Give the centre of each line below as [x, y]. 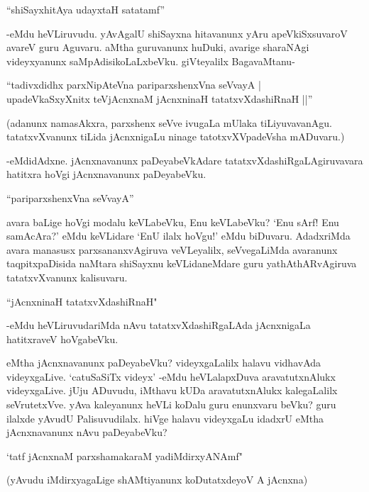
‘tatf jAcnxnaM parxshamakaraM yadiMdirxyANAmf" [125, 455]
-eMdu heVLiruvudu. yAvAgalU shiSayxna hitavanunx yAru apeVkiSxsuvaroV [177, 33]
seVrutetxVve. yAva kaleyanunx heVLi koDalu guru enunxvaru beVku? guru [171, 404]
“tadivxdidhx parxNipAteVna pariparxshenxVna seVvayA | [134, 85]
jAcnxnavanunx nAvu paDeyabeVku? [87, 432]
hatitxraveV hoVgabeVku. [62, 339]
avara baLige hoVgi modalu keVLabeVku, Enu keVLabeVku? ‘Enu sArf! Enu [173, 222]
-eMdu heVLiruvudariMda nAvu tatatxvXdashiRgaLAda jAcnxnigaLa [159, 325]
